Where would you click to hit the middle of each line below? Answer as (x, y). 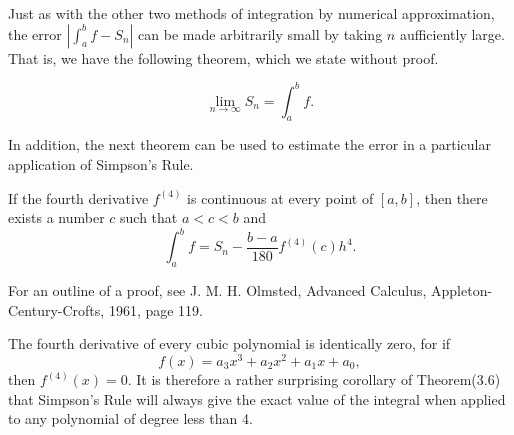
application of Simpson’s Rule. (101, 164)
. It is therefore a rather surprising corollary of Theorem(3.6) (314, 379)
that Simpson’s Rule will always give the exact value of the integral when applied (257, 398)
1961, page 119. (155, 309)
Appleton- (462, 290)
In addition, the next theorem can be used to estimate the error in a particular (249, 144)
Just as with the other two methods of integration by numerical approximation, (251, 13)
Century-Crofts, (56, 309)
